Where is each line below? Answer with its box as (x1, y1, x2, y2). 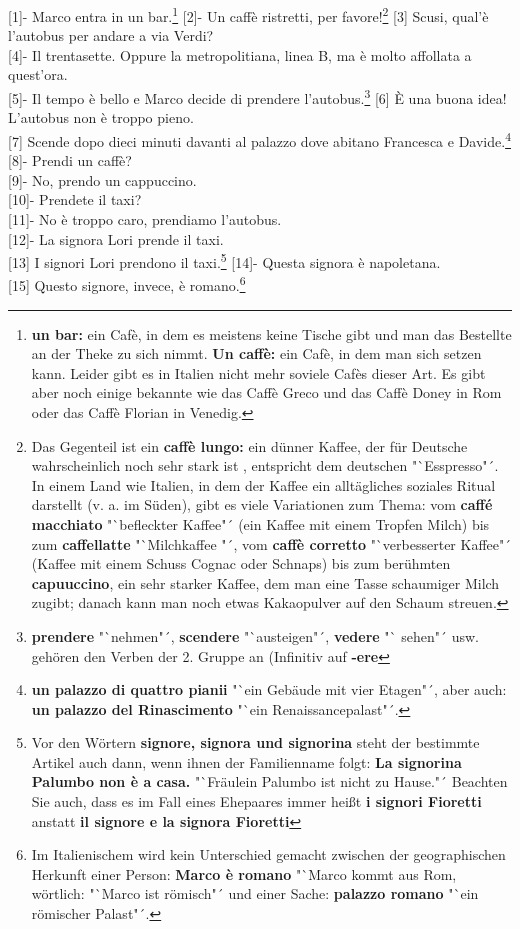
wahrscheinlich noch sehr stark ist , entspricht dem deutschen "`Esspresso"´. (31, 455, 499, 476)
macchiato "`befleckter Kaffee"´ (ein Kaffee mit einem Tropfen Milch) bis (31, 513, 490, 534)
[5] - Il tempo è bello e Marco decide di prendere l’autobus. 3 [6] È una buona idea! (8, 85, 507, 108)
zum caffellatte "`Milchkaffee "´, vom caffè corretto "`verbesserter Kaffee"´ (31, 533, 512, 554)
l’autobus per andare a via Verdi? (8, 25, 214, 46)
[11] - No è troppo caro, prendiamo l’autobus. (8, 208, 282, 229)
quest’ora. (8, 64, 68, 85)
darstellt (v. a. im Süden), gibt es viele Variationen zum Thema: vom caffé (31, 494, 493, 515)
